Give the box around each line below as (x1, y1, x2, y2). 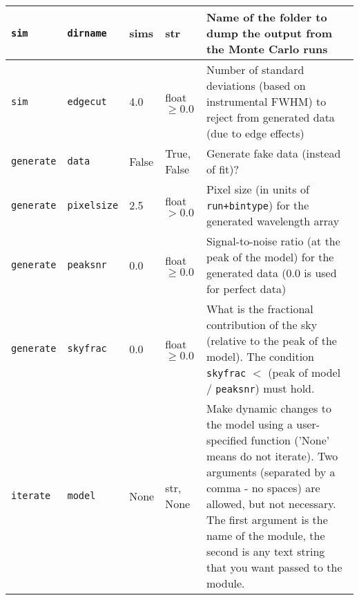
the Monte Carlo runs (206, 41, 328, 57)
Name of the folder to (206, 9, 327, 25)
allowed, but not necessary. (206, 496, 336, 512)
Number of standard (206, 62, 304, 77)
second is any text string (206, 543, 325, 559)
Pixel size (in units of (206, 181, 309, 197)
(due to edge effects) (206, 125, 304, 141)
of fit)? (206, 161, 240, 177)
